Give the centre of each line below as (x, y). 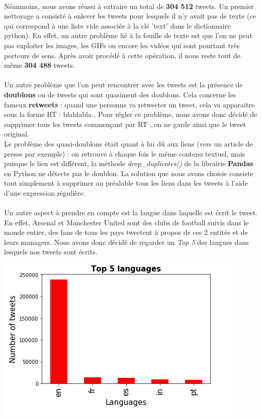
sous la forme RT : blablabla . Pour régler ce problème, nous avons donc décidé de (131, 114)
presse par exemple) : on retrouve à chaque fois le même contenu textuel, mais (125, 153)
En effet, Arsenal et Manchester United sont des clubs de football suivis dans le (126, 222)
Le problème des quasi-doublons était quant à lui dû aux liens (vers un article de (128, 143)
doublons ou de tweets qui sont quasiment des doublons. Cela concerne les (120, 94)
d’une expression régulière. (45, 192)
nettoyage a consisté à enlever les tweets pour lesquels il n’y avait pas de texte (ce (130, 16)
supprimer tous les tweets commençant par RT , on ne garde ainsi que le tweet (125, 124)
